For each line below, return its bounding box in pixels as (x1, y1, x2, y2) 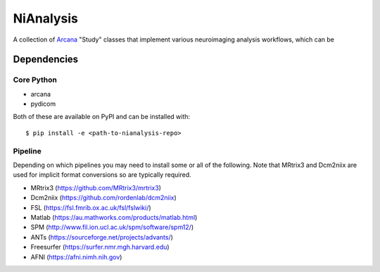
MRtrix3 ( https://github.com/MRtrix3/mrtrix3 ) (30, 183, 162, 192)
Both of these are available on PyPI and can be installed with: (13, 113, 190, 121)
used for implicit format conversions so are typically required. (13, 171, 191, 179)
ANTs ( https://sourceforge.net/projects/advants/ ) (30, 233, 174, 241)
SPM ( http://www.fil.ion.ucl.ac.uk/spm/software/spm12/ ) (30, 223, 194, 232)
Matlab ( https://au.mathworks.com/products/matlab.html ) (30, 213, 198, 221)
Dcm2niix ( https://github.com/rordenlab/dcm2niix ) (30, 194, 177, 202)
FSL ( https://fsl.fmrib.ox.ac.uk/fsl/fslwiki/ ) (30, 203, 151, 211)
